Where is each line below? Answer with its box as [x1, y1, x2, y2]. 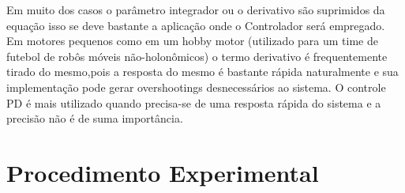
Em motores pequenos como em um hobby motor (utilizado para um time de [6, 32, 378, 49]
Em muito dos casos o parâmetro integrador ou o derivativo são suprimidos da [6, 2, 385, 17]
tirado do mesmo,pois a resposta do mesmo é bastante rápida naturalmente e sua [6, 63, 399, 80]
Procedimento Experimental [6, 156, 319, 188]
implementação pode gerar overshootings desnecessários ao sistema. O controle [6, 78, 386, 95]
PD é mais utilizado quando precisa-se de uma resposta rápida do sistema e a [6, 94, 381, 111]
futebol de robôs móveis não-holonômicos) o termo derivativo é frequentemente [6, 47, 388, 64]
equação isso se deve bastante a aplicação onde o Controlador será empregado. [6, 17, 385, 33]
